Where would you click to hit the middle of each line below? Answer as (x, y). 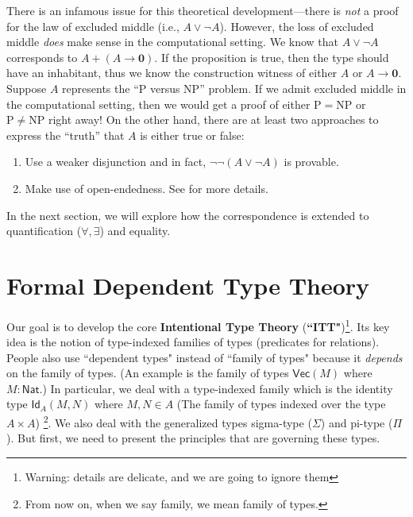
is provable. (311, 162)
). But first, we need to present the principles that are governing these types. (193, 438)
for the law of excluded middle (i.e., (93, 26)
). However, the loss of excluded (297, 26)
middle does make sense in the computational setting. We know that (172, 42)
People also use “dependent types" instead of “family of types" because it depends (205, 357)
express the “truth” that (66, 135)
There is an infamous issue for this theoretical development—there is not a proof (203, 10)
